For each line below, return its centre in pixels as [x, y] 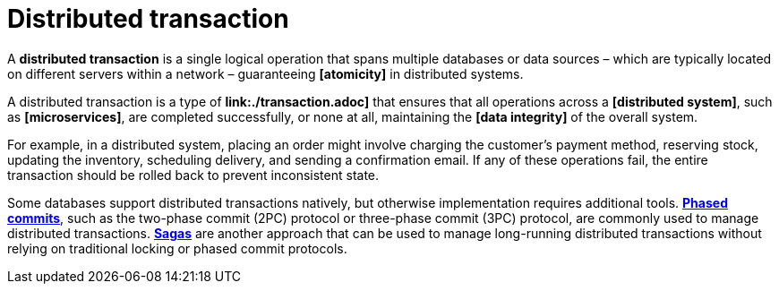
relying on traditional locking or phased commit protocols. [177, 248]
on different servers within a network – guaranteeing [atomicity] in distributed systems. [265, 73]
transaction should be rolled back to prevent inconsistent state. [193, 175]
